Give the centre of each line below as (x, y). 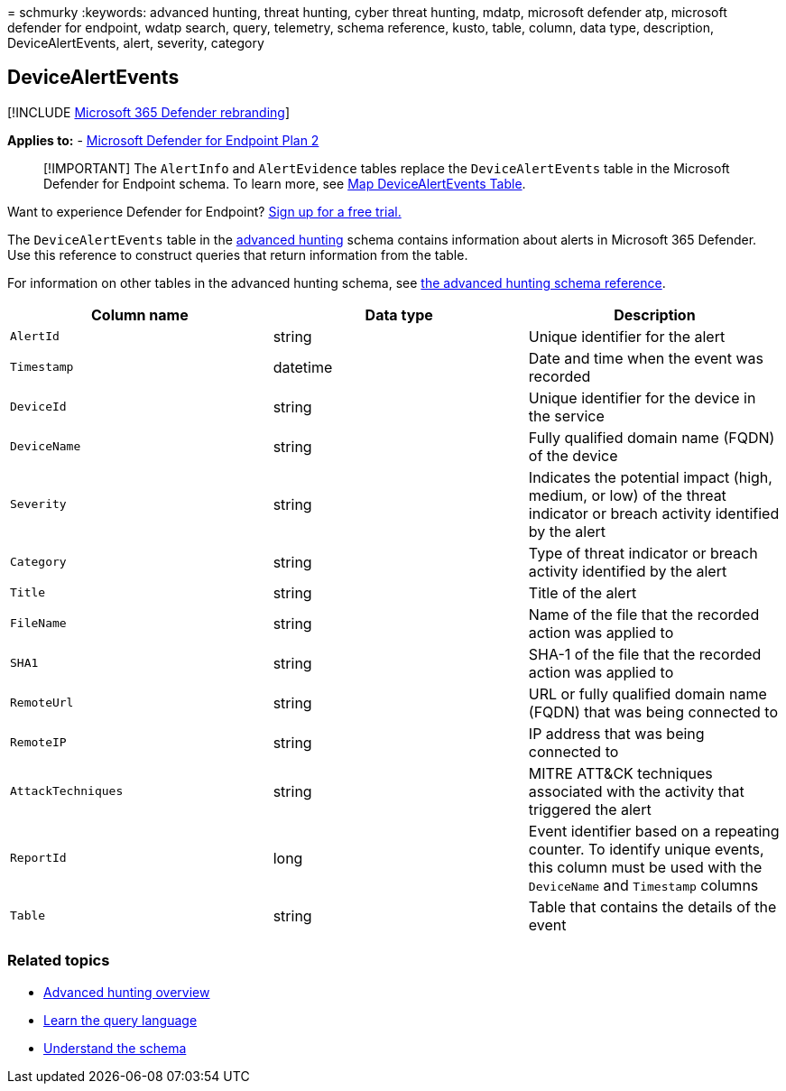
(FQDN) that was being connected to (653, 712)
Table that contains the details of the (652, 906)
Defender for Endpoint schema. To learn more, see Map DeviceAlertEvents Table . (285, 183)
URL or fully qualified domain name (647, 693)
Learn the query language (120, 1020)
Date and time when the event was (646, 358)
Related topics (59, 961)
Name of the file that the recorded (644, 614)
